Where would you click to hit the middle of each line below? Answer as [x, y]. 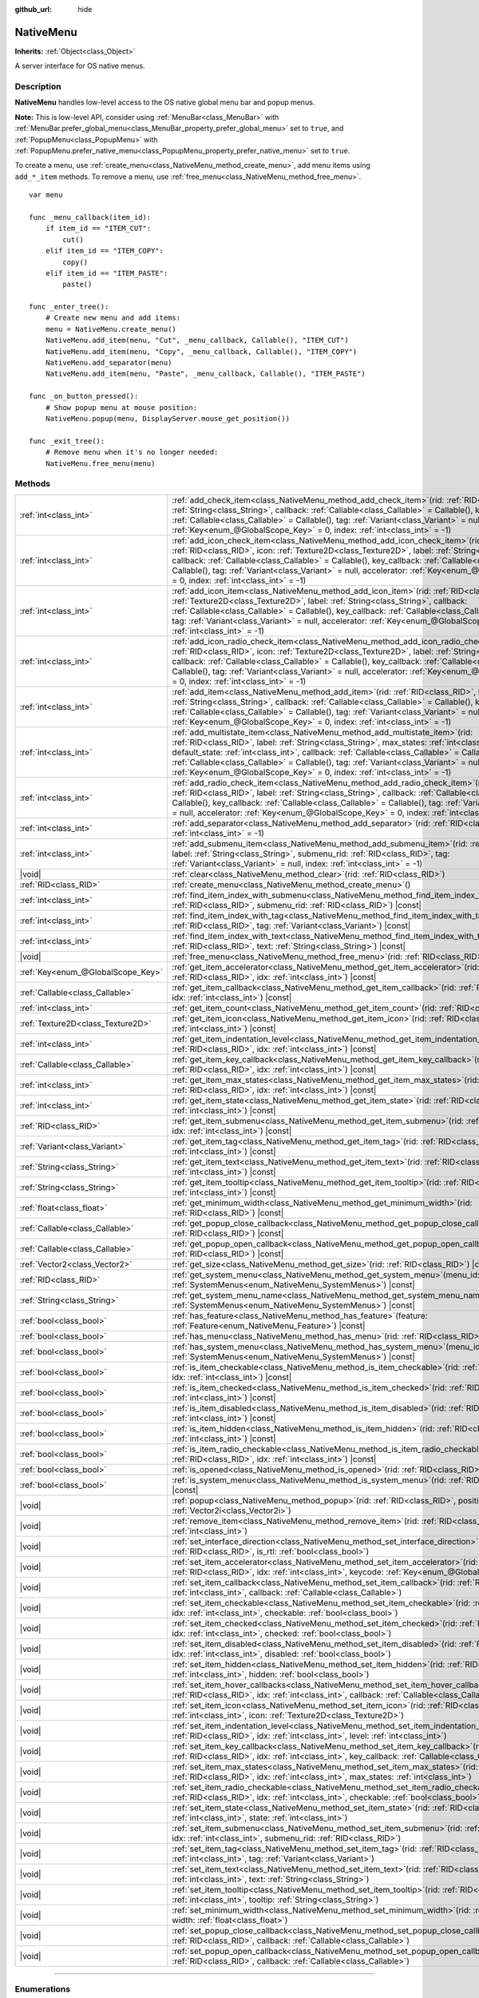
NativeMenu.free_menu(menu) [100, 463]
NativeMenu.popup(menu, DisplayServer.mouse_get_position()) [168, 418]
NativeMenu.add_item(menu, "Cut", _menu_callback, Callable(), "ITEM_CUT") [197, 340]
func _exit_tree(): [67, 441]
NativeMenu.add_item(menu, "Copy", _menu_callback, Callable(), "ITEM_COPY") [201, 351]
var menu [46, 195]
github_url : [33, 9]
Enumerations [43, 1989]
